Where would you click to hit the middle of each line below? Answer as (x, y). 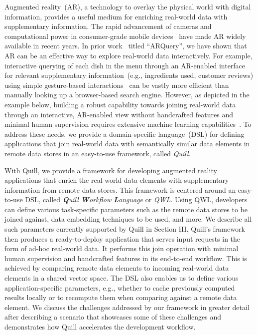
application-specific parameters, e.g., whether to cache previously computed (120, 287)
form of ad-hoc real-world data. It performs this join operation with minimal (122, 248)
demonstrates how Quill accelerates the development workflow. (100, 327)
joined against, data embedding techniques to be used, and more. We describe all (128, 219)
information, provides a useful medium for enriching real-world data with (116, 16)
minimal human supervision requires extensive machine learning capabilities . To (128, 124)
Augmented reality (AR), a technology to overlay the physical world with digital (128, 6)
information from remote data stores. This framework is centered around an (120, 189)
